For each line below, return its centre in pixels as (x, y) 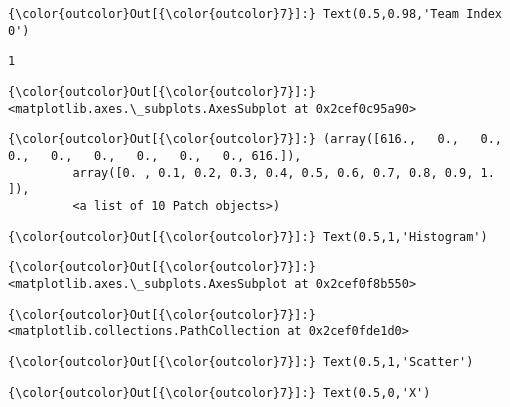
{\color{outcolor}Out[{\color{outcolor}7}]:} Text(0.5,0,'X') (219, 392)
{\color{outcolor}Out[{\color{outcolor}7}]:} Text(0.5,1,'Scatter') (241, 361)
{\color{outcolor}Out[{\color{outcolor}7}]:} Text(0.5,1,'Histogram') (248, 236)
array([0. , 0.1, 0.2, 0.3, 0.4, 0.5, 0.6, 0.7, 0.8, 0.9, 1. (283, 172)
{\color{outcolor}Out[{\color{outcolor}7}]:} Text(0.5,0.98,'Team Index (255, 14)
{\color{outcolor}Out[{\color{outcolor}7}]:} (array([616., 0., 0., (255, 139)
